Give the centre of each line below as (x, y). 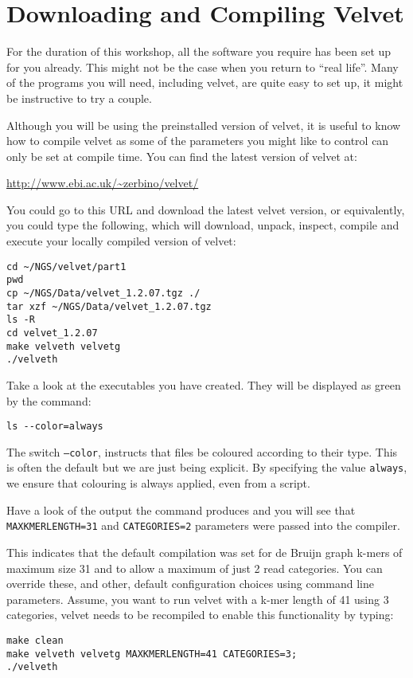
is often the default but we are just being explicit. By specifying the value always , (207, 467)
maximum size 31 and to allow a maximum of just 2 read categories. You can (195, 568)
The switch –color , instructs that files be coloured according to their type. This (202, 451)
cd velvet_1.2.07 (52, 333)
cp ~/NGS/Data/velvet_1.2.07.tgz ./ (103, 293)
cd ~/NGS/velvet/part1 (66, 266)
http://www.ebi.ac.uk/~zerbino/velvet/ (103, 183)
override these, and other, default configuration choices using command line (191, 584)
